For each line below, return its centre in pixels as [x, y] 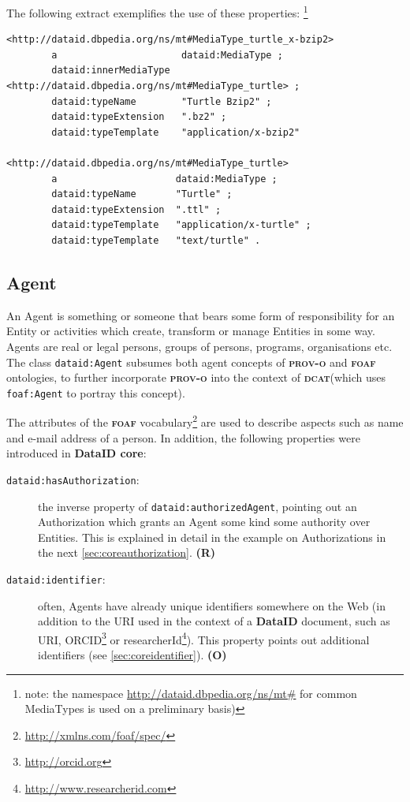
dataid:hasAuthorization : [73, 479]
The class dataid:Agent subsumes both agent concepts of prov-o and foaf [191, 362]
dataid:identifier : [56, 578]
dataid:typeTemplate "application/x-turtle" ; [181, 225]
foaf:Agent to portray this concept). [96, 392]
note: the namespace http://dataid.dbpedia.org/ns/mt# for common [191, 693]
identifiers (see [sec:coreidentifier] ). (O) [132, 655]
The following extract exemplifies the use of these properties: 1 [157, 11]
